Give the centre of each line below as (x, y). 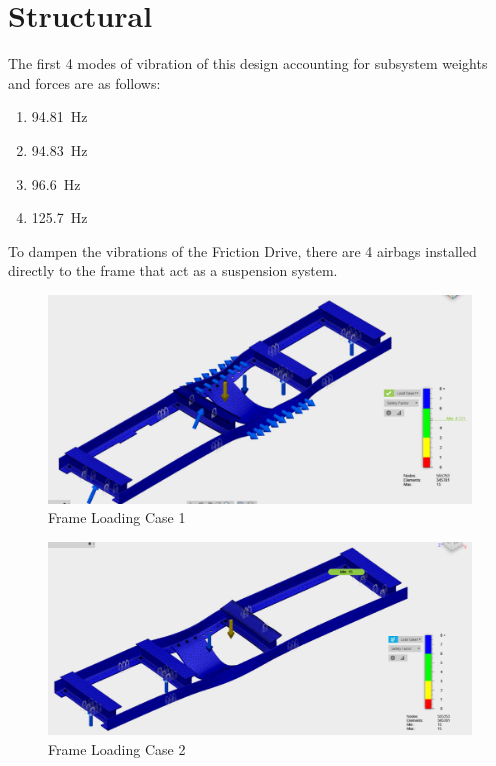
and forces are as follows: (84, 82)
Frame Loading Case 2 (117, 748)
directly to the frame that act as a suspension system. (173, 270)
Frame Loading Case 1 (117, 517)
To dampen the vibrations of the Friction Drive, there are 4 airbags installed (242, 250)
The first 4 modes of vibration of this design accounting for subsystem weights (248, 63)
